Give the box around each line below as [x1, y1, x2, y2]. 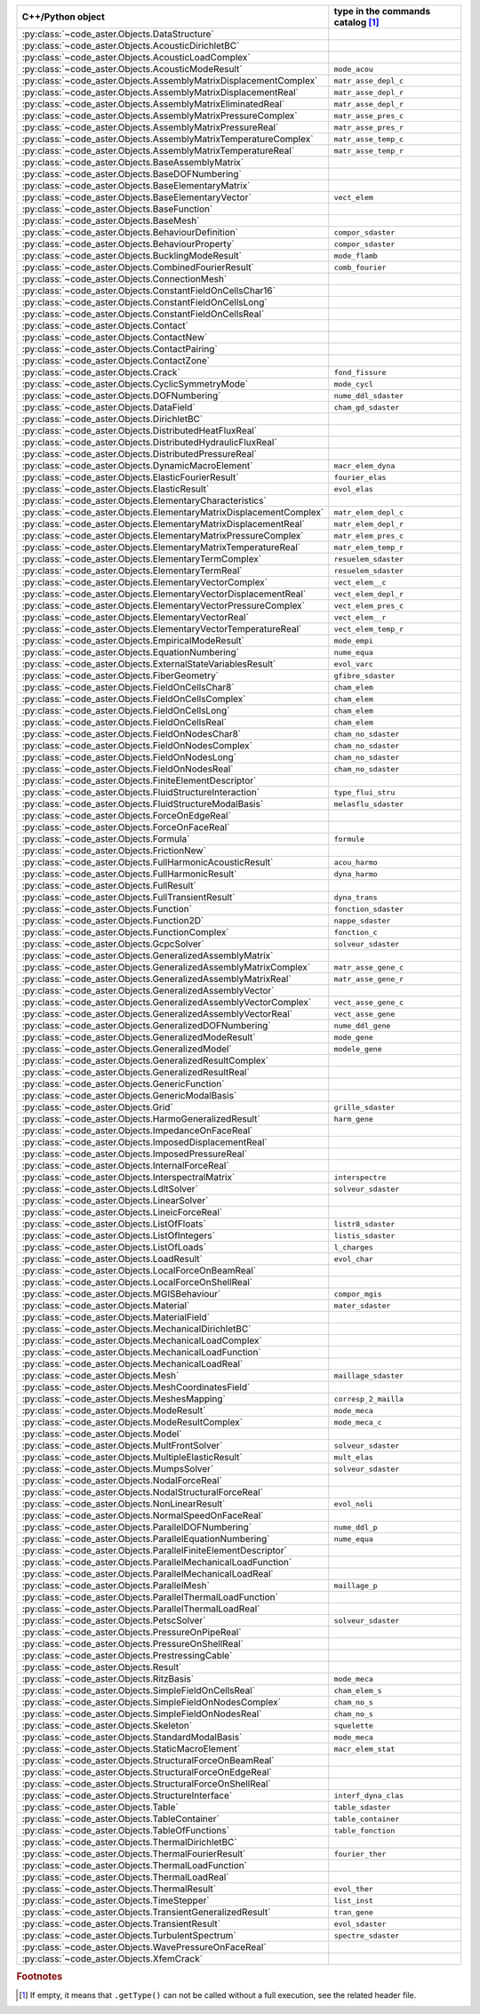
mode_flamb [333, 251, 378, 260]
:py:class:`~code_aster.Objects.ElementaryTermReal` [21, 564, 244, 577]
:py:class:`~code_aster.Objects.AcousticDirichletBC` [21, 40, 240, 52]
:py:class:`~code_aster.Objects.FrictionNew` [21, 844, 206, 857]
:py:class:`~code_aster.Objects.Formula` [21, 833, 190, 844]
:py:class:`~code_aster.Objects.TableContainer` [21, 1813, 220, 1825]
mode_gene [333, 1032, 373, 1042]
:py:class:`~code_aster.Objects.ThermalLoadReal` [21, 1871, 229, 1883]
